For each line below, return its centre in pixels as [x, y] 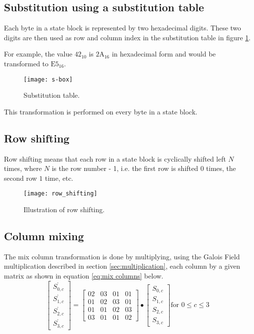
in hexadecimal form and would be [164, 54]
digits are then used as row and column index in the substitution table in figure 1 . [127, 37]
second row [21, 178]
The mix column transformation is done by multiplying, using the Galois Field [122, 256]
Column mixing [44, 236]
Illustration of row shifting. [64, 209]
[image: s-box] [48, 79]
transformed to [26, 63]
